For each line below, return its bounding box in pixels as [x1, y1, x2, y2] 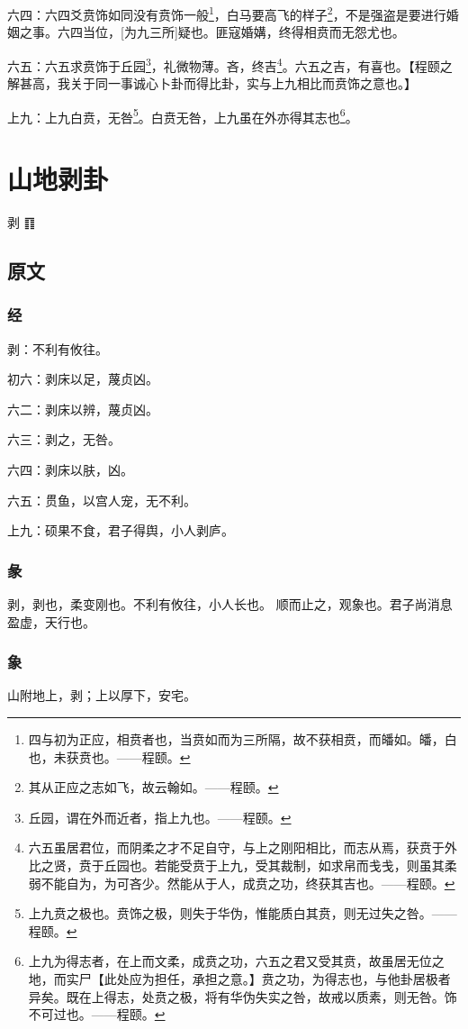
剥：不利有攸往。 [7, 339, 108, 358]
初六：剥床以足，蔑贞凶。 [7, 369, 158, 388]
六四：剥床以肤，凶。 [7, 460, 133, 479]
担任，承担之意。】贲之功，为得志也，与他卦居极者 [154, 969, 451, 988]
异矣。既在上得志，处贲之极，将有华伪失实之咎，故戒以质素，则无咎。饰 [28, 987, 457, 1006]
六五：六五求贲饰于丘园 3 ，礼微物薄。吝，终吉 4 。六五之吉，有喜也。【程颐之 [7, 53, 453, 75]
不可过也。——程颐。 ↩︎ [28, 1005, 166, 1024]
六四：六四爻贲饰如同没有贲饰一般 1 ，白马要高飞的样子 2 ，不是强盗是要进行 [7, 3, 446, 23]
